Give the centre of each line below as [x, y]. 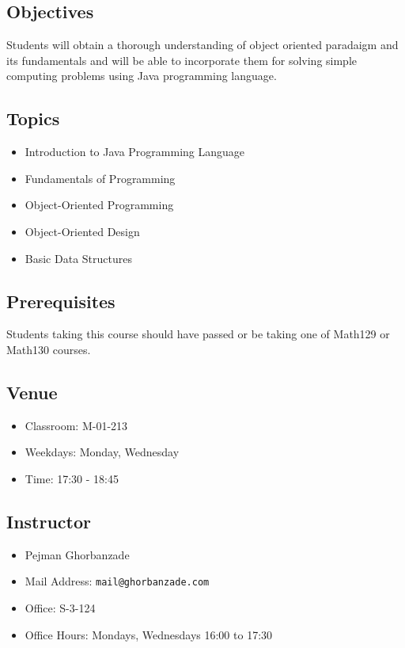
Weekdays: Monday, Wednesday [102, 452]
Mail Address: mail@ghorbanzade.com [117, 581]
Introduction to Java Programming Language [135, 152]
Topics [33, 118]
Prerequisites [61, 301]
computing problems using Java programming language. [142, 76]
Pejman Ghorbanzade [77, 554]
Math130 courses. [49, 349]
